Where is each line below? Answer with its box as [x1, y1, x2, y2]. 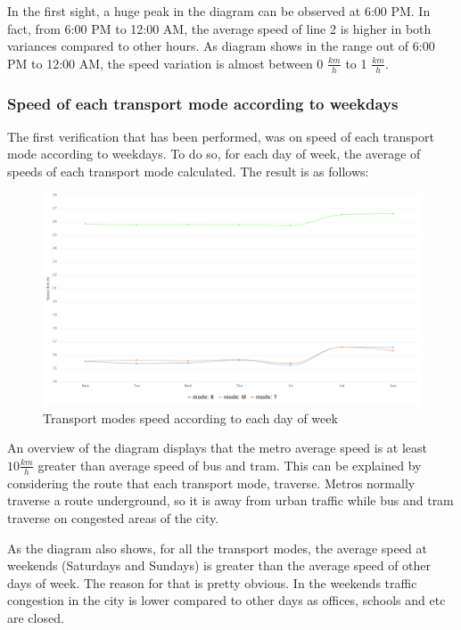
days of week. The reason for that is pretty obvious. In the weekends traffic [7, 573, 417, 592]
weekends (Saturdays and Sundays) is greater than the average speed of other [7, 556, 432, 575]
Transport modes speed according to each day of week [43, 408, 338, 427]
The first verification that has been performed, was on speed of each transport [7, 127, 434, 145]
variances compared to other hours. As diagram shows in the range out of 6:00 [7, 37, 435, 55]
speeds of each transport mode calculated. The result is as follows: [7, 162, 369, 181]
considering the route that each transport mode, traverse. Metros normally [7, 473, 416, 492]
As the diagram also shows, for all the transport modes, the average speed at [7, 538, 427, 557]
